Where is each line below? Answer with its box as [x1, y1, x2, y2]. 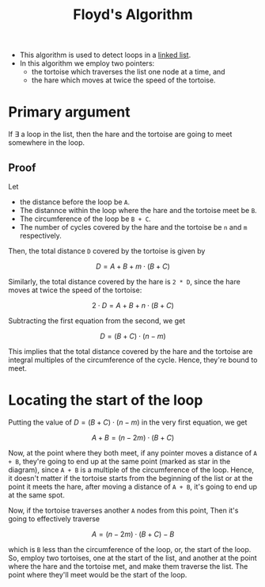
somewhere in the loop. [8, 138, 85, 147]
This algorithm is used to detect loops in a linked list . [19, 50, 191, 60]
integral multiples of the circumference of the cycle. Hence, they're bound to [8, 355, 258, 364]
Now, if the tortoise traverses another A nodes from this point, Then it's [8, 505, 239, 515]
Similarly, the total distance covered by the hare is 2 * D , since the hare [8, 276, 241, 286]
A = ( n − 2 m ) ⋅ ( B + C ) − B [91, 529, 175, 539]
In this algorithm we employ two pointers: [19, 59, 155, 68]
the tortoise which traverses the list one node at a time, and [31, 67, 225, 77]
